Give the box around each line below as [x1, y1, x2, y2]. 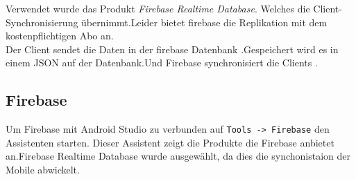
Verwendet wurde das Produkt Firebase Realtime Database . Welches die [6, 1, 310, 15]
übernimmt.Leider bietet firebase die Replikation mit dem [81, 15, 328, 29]
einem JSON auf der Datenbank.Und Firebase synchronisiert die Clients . [6, 55, 318, 70]
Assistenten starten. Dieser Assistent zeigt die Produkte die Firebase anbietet [6, 135, 334, 149]
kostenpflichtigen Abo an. [6, 28, 114, 43]
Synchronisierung [6, 15, 78, 29]
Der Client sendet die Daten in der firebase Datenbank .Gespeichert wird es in [6, 41, 339, 56]
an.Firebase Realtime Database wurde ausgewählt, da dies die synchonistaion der [6, 149, 350, 163]
